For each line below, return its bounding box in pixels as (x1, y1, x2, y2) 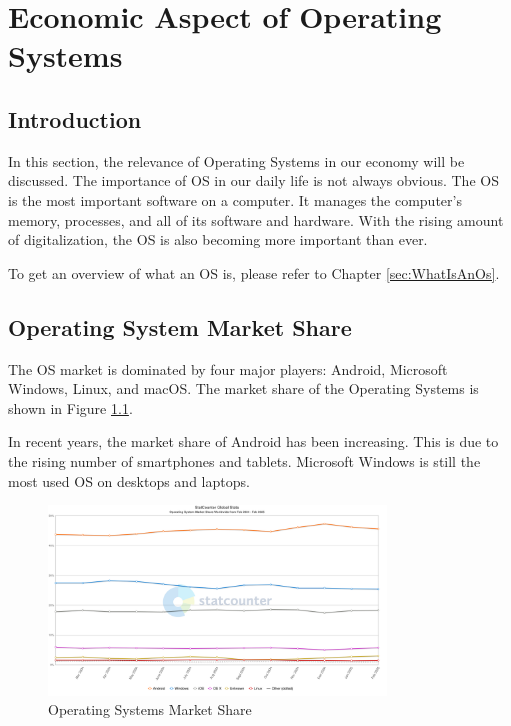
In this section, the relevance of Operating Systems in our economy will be (8, 150, 465, 171)
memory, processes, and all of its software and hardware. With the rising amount (8, 209, 504, 230)
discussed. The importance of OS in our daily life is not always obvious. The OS (8, 170, 499, 191)
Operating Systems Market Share (48, 699, 252, 720)
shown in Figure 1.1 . (8, 397, 133, 418)
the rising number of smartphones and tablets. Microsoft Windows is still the (8, 450, 481, 471)
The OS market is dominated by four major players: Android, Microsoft (8, 358, 448, 379)
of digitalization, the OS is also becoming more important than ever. (8, 229, 428, 250)
